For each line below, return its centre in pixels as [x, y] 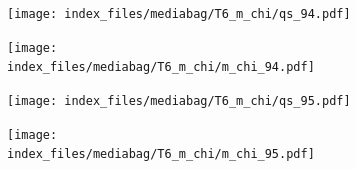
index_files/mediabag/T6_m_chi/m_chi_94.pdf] [161, 67]
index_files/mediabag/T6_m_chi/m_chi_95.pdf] [161, 154]
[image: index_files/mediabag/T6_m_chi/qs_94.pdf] [179, 14]
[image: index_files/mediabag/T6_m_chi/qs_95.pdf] [179, 100]
